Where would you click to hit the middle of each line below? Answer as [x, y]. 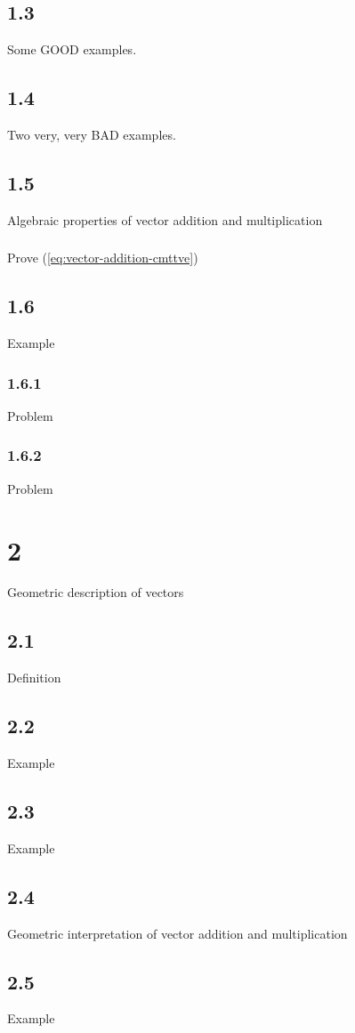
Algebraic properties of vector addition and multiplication [165, 219]
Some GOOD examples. [72, 49]
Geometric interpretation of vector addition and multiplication [177, 933]
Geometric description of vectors [96, 592]
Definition [34, 678]
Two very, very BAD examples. [92, 134]
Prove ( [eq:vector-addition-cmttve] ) [103, 258]
